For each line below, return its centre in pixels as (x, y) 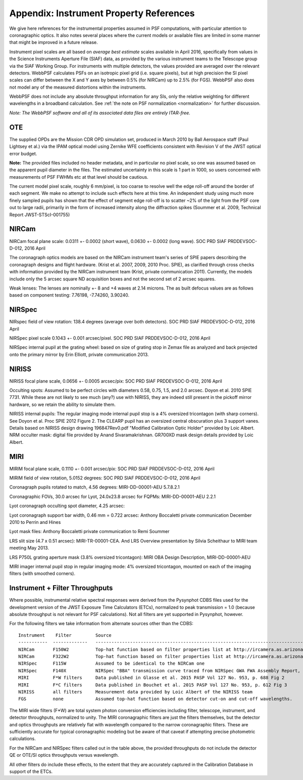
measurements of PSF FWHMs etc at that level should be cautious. (79, 177)
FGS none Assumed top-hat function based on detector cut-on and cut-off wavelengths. (156, 699)
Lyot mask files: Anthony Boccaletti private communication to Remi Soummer (89, 531)
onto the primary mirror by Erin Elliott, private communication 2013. (79, 354)
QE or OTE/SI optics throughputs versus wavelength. (64, 755)
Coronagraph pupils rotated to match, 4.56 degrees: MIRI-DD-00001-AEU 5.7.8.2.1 (95, 487)
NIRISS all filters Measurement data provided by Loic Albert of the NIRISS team (135, 692)
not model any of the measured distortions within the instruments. (78, 87)
